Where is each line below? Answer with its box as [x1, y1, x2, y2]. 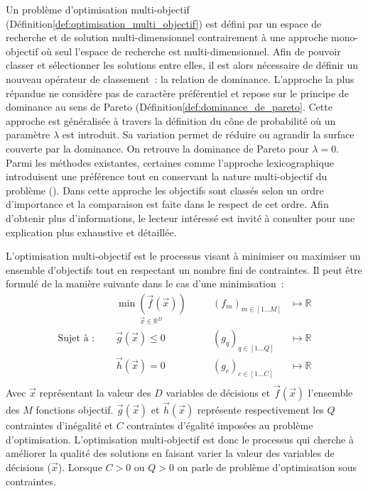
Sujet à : [58, 333, 95, 343]
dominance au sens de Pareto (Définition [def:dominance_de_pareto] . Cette [6, 99, 332, 114]
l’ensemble [308, 385, 353, 399]
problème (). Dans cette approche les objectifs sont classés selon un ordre [6, 182, 324, 197]
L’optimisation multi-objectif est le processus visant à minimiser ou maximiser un [6, 248, 361, 263]
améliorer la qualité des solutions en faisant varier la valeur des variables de [6, 446, 335, 460]
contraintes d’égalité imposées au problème [126, 418, 313, 433]
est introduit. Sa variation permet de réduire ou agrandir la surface [62, 127, 355, 142]
